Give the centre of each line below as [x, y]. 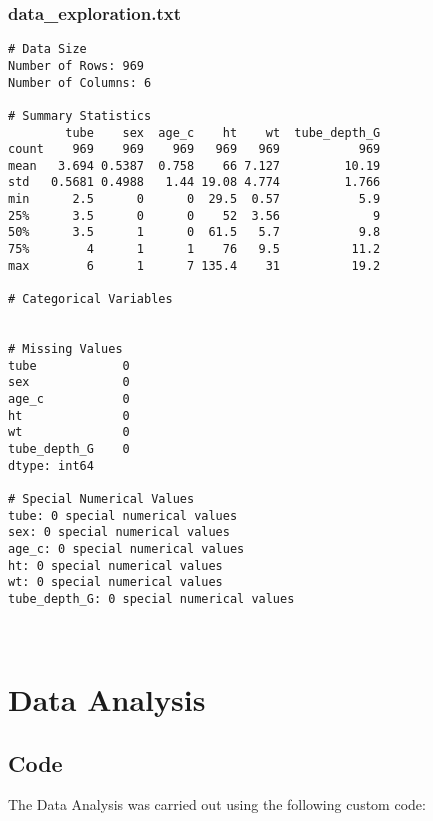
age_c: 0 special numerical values [126, 548]
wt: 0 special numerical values [115, 582]
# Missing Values [65, 349]
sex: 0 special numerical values [119, 532]
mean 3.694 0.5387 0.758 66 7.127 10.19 [194, 165]
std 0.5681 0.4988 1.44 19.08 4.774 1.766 [194, 182]
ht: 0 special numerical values [115, 565]
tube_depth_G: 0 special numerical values [151, 598]
